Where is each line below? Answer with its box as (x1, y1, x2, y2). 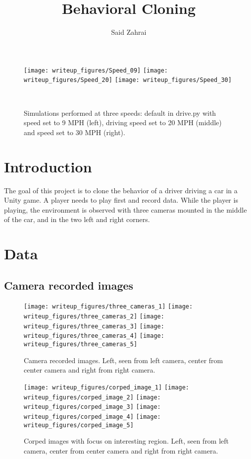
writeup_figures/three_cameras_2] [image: (24, 313, 164, 320)
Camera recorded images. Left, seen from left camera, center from (24, 355, 223, 365)
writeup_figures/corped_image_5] (24, 421, 134, 429)
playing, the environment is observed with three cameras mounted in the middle (4, 204, 247, 215)
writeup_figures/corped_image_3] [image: (24, 403, 161, 411)
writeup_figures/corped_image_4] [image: (24, 413, 161, 420)
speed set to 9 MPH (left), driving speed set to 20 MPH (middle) (24, 117, 222, 128)
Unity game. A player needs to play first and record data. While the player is (4, 195, 238, 205)
